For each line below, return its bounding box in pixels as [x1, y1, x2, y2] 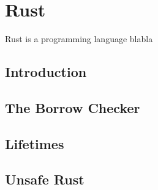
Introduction [5, 62, 87, 81]
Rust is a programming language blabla [5, 32, 153, 45]
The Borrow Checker [5, 98, 140, 117]
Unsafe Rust [5, 170, 85, 189]
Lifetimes [5, 134, 64, 153]
